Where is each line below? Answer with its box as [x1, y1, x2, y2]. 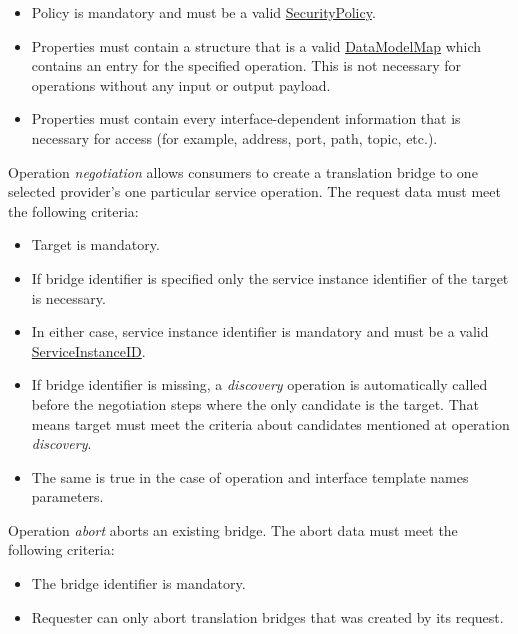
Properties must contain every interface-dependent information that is [31, 108, 461, 129]
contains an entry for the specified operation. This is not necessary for [31, 55, 462, 76]
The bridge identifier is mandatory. [31, 573, 246, 594]
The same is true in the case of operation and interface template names [31, 466, 469, 487]
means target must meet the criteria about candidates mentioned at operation [31, 413, 510, 434]
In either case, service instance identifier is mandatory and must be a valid [31, 321, 489, 342]
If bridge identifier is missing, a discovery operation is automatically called [31, 374, 488, 395]
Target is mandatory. [31, 234, 160, 255]
